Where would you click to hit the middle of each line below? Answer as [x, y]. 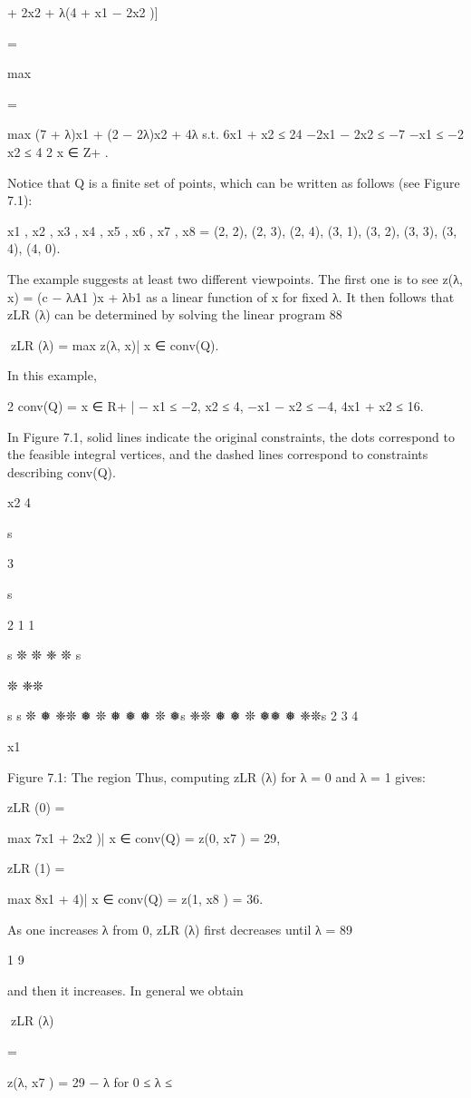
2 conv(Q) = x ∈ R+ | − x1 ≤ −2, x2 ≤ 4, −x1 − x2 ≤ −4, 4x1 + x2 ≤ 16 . [216, 405]
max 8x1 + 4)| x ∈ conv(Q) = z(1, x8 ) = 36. [135, 898]
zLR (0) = [36, 807]
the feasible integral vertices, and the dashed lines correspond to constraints [218, 454]
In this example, [52, 375]
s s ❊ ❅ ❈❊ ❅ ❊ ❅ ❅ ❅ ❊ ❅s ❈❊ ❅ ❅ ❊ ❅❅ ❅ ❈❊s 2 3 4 [183, 716]
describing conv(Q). [62, 471]
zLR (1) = [36, 868]
